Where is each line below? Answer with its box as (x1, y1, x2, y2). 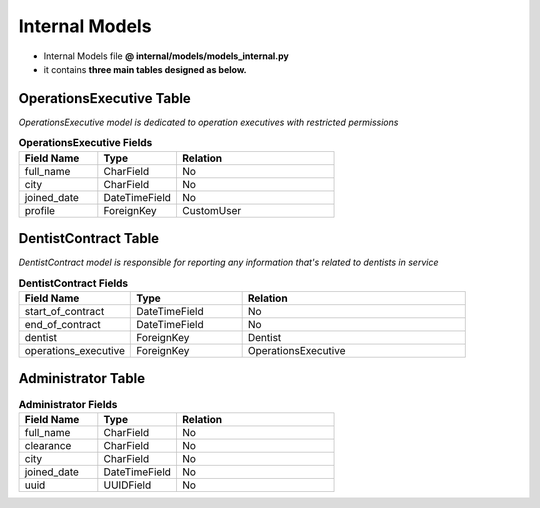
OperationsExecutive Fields (18, 136, 153, 150)
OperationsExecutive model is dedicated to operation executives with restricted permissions (18, 116, 399, 128)
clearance (24, 438, 72, 452)
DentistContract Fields (18, 276, 129, 290)
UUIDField (103, 478, 152, 492)
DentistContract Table (18, 230, 160, 247)
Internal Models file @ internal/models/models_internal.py (43, 50, 290, 62)
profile (24, 203, 55, 217)
